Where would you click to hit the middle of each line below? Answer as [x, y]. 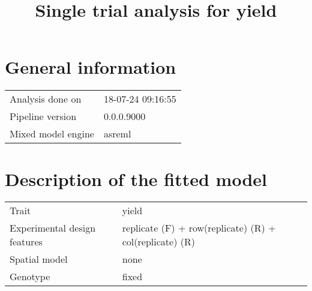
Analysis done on [46, 99]
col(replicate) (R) [158, 242]
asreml [117, 134]
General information [91, 67]
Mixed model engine [52, 134]
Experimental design [53, 228]
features [26, 242]
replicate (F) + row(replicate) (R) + [199, 228]
